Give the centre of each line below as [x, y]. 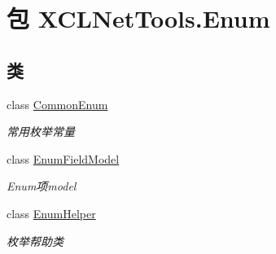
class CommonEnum [57, 104]
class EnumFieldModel [63, 158]
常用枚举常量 [41, 131]
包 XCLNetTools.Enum [138, 18]
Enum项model [42, 186]
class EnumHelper [51, 213]
